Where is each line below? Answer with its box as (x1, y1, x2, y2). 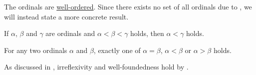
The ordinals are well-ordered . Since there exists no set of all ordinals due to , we (4, 1, 252, 11)
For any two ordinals (4, 44, 67, 55)
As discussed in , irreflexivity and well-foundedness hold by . (4, 61, 189, 72)
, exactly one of (93, 44, 141, 55)
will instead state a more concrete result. (4, 11, 129, 21)
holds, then (130, 28, 164, 38)
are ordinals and (45, 28, 95, 38)
